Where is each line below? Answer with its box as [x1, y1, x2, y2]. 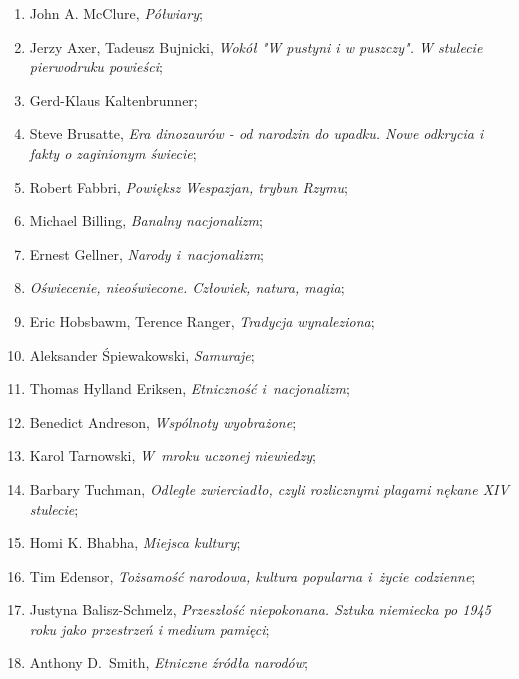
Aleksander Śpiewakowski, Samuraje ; [29, 344, 255, 365]
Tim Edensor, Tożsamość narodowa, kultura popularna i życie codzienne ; [29, 565, 476, 586]
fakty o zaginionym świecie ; [29, 142, 197, 163]
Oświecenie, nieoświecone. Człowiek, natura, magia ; [29, 277, 345, 298]
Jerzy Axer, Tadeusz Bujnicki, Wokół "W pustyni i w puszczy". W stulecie [29, 36, 483, 57]
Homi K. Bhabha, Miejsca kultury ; [29, 532, 241, 553]
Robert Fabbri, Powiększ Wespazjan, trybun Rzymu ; [29, 176, 348, 197]
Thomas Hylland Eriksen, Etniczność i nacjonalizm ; [29, 378, 350, 399]
